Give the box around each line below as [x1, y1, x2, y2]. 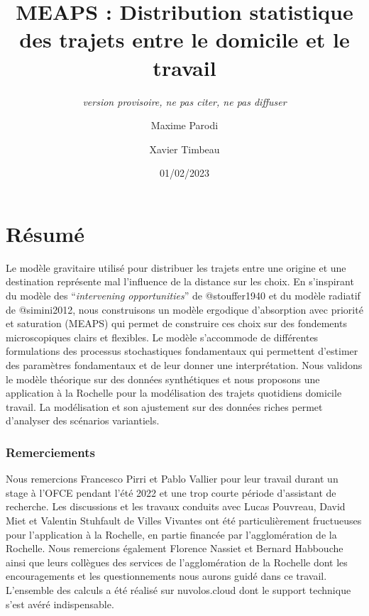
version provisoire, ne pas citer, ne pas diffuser [82, 94, 287, 109]
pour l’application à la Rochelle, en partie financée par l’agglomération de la [6, 527, 337, 541]
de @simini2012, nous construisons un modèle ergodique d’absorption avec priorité [6, 302, 363, 317]
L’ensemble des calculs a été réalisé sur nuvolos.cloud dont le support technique [6, 582, 351, 597]
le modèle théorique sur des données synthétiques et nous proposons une [6, 371, 320, 386]
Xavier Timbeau [149, 141, 220, 156]
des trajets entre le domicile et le [19, 25, 350, 54]
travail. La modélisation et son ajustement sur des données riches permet [6, 399, 323, 414]
